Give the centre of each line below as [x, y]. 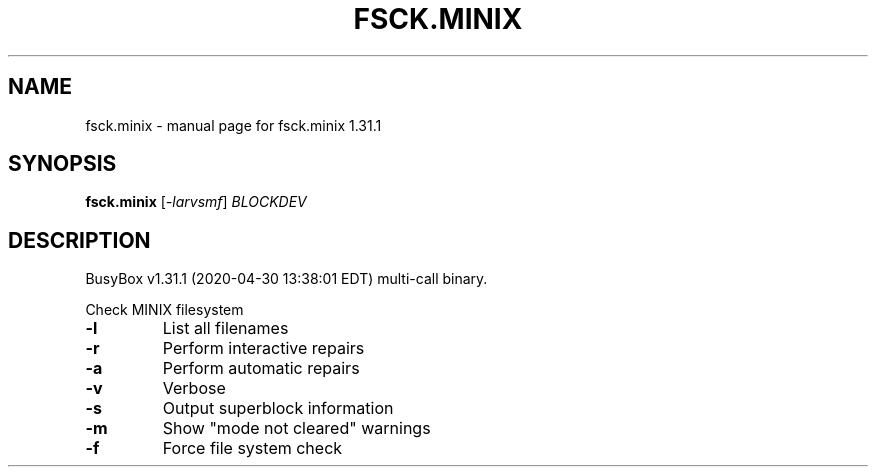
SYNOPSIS [62, 164]
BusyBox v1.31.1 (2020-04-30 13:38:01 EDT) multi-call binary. [286, 279]
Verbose [194, 388]
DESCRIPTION [79, 240]
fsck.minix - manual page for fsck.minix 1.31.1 [233, 125]
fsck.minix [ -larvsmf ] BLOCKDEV [196, 202]
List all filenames [225, 328]
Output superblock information [278, 408]
